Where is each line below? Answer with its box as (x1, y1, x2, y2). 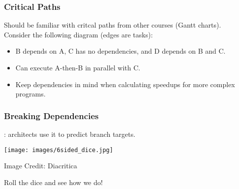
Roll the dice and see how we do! (4, 177, 103, 187)
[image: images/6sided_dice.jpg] (4, 146, 113, 154)
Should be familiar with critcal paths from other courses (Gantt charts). (4, 20, 221, 30)
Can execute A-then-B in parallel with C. (15, 63, 141, 72)
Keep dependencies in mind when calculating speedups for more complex (15, 79, 235, 89)
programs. (15, 89, 46, 99)
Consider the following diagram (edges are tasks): (4, 29, 153, 39)
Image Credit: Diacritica (4, 160, 77, 171)
